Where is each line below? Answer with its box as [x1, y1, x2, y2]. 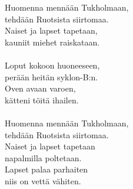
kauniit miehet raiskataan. [5, 35, 100, 48]
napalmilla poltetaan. [5, 151, 82, 164]
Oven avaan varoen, [5, 82, 76, 94]
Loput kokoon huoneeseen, [5, 58, 100, 71]
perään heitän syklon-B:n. [5, 70, 98, 83]
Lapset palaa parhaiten [5, 163, 88, 175]
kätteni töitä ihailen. [5, 93, 79, 106]
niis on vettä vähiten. [5, 174, 81, 187]
